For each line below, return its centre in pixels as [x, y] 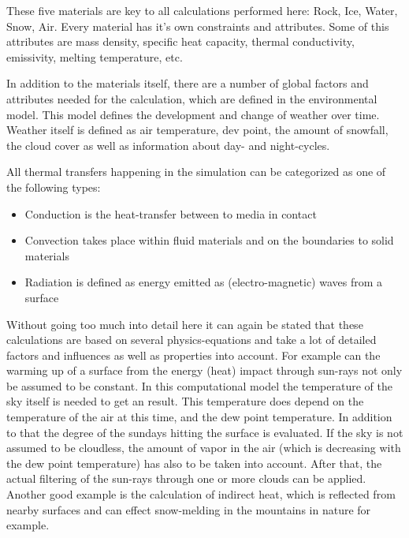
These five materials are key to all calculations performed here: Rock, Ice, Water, [202, 10]
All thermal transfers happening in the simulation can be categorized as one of [196, 172]
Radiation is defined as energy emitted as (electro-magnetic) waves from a [204, 282]
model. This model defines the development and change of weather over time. [193, 114]
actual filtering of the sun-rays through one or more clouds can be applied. [186, 478]
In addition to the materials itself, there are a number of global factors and [188, 83]
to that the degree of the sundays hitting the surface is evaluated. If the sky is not [205, 432]
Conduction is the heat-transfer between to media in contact [171, 213]
